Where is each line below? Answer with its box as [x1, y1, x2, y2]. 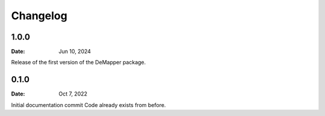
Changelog [11, 9, 67, 22]
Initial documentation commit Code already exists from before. [11, 101, 166, 108]
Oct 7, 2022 [58, 90, 87, 97]
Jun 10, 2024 [58, 48, 91, 55]
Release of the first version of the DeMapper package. [11, 59, 146, 66]
